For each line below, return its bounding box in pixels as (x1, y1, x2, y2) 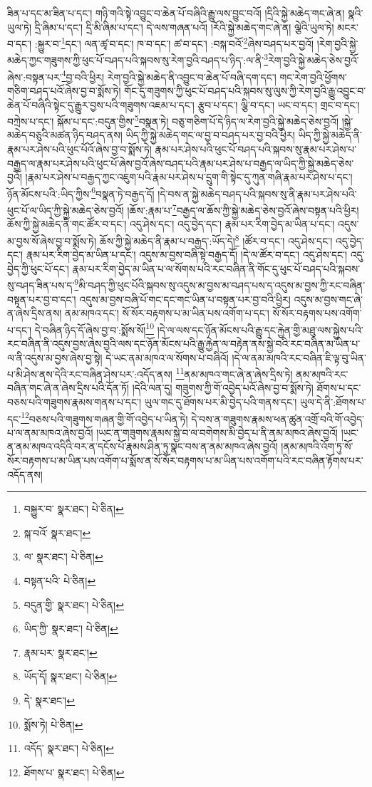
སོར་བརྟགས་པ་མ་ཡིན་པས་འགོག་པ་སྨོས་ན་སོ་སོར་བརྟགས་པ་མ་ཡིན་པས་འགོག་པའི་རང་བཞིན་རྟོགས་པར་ (7, 453, 363, 468)
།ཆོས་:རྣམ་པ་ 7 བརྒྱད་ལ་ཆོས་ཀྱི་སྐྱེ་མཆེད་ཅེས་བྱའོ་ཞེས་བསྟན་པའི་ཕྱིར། (127, 201, 359, 217)
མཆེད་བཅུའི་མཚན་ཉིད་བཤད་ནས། (7, 127, 123, 142)
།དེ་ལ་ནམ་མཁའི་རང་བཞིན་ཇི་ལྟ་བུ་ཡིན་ (232, 350, 366, 365)
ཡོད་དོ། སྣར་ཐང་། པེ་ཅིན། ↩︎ (24, 669, 118, 684)
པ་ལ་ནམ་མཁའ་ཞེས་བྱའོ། (7, 424, 93, 439)
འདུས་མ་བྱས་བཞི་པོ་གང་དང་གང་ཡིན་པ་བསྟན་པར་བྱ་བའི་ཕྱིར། (79, 291, 291, 306)
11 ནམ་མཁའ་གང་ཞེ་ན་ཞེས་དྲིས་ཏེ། (175, 365, 293, 381)
